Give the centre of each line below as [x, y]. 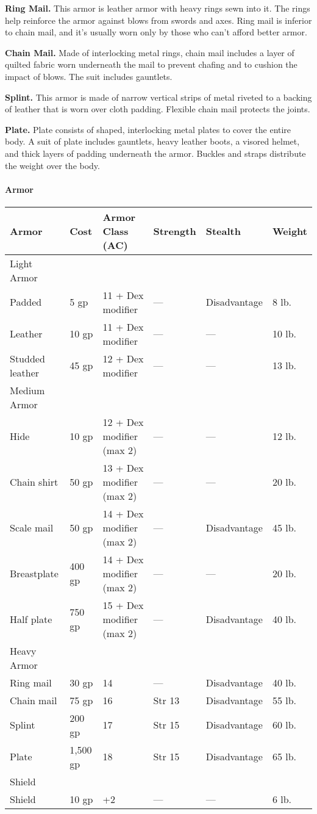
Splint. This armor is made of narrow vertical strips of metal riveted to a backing [158, 97]
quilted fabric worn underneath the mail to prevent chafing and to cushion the [151, 64]
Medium [27, 390]
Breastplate [34, 573]
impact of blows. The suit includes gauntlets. [89, 76]
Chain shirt [34, 481]
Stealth [223, 231]
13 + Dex [123, 467]
